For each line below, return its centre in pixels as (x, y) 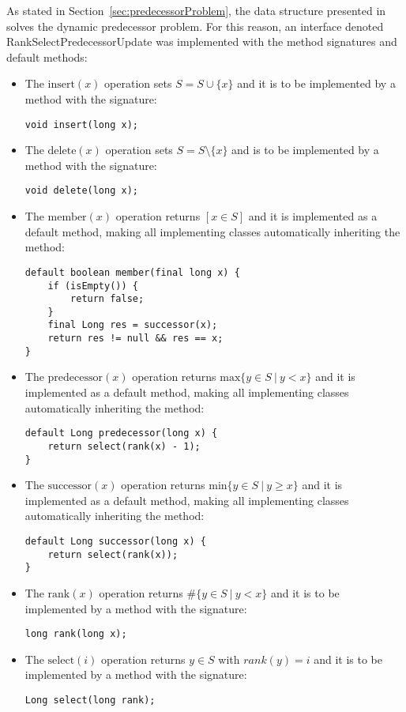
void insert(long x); (81, 124)
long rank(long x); (76, 634)
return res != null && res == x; (135, 339)
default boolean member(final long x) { (132, 272)
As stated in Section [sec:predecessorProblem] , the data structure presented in (196, 10)
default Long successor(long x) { (115, 541)
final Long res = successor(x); (133, 325)
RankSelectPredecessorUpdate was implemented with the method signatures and (202, 41)
